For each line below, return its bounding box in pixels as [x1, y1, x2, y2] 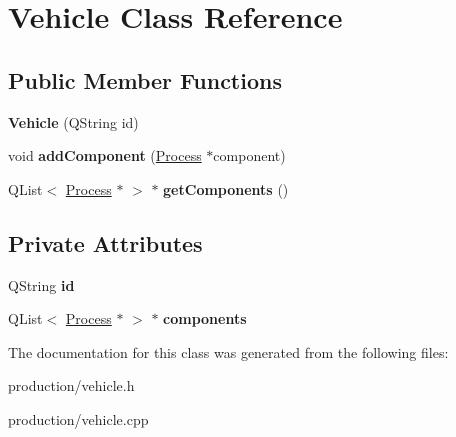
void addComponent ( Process [8, 145, 202, 166]
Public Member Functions [8, 64, 282, 95]
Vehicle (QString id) [8, 111, 139, 132]
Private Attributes [8, 227, 203, 258]
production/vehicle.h [8, 375, 135, 396]
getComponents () [163, 178, 289, 199]
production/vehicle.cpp [8, 408, 149, 429]
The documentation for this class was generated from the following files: [8, 341, 449, 362]
